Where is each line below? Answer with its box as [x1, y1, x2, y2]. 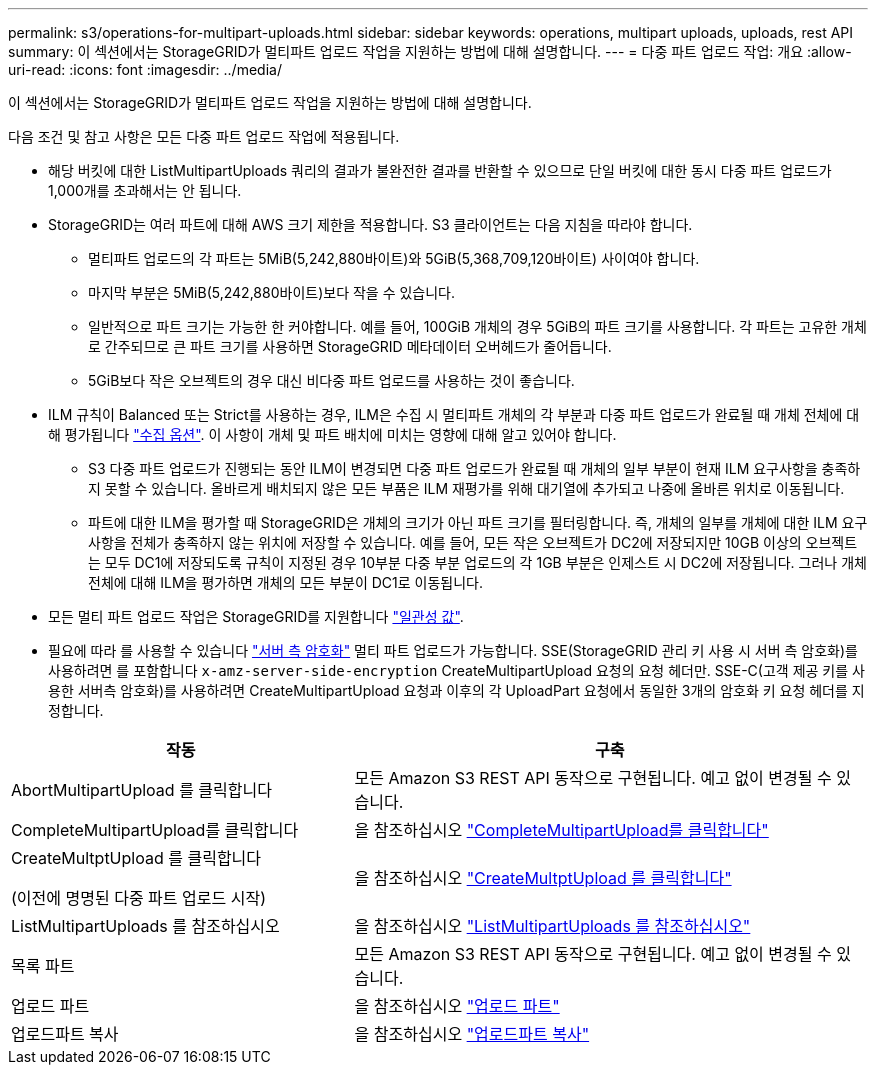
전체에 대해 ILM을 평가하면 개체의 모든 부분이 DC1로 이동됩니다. [88, 574, 483, 591]
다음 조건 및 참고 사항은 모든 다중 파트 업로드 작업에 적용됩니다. [8, 128, 400, 145]
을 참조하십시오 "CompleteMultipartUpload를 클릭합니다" [354, 820, 769, 840]
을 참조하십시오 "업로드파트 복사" [354, 1024, 590, 1044]
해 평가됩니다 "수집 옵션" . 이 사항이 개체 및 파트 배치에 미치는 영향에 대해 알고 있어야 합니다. [48, 426, 617, 443]
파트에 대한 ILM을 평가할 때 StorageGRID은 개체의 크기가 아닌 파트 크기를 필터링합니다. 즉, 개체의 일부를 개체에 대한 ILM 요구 [88, 514, 868, 531]
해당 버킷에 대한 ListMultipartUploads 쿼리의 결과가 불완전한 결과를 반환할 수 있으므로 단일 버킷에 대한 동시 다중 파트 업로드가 [48, 162, 832, 179]
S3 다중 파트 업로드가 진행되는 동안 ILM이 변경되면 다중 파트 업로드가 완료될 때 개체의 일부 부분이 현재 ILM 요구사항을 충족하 [88, 460, 861, 477]
